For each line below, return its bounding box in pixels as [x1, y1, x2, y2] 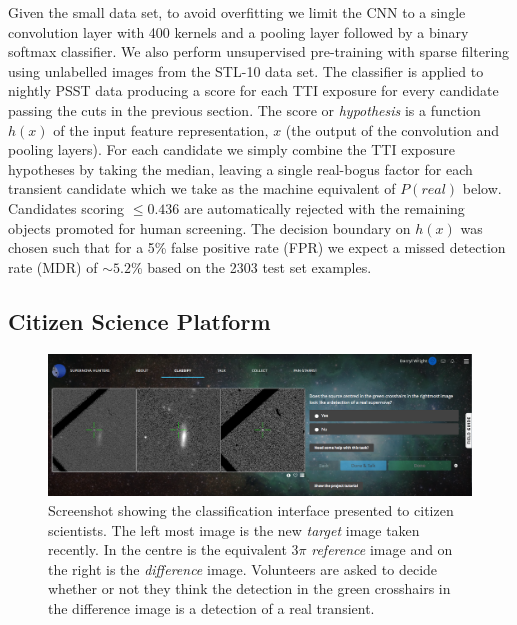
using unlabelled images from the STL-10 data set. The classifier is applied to [8, 60, 484, 81]
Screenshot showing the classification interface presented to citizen [48, 499, 454, 520]
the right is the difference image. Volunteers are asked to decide [48, 558, 438, 579]
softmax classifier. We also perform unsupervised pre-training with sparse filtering [8, 41, 510, 62]
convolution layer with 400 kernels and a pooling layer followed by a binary [8, 21, 469, 42]
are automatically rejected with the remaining [183, 197, 465, 218]
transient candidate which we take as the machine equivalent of [8, 178, 396, 199]
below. [462, 178, 502, 199]
